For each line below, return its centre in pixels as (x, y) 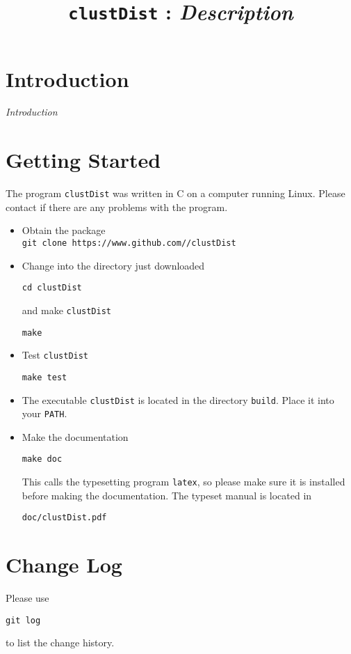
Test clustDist (55, 355)
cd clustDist (52, 288)
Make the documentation (75, 436)
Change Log (64, 565)
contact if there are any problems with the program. (117, 207)
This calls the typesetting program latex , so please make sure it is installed (183, 482)
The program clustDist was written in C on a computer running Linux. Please (175, 193)
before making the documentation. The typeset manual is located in (167, 495)
